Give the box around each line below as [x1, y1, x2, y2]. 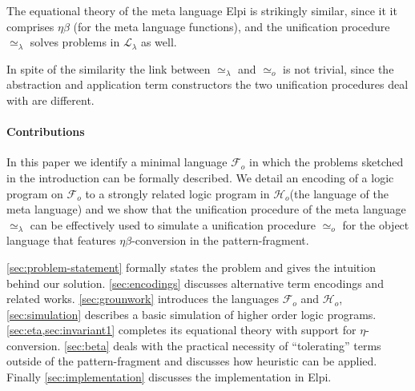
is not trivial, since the [283, 60, 394, 77]
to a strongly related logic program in [85, 185, 270, 201]
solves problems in [30, 34, 120, 50]
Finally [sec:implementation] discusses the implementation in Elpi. [6, 369, 332, 385]
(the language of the [289, 185, 389, 201]
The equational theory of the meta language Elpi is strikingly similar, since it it [6, 2, 397, 18]
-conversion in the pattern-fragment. [131, 232, 309, 249]
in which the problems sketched [248, 154, 404, 170]
